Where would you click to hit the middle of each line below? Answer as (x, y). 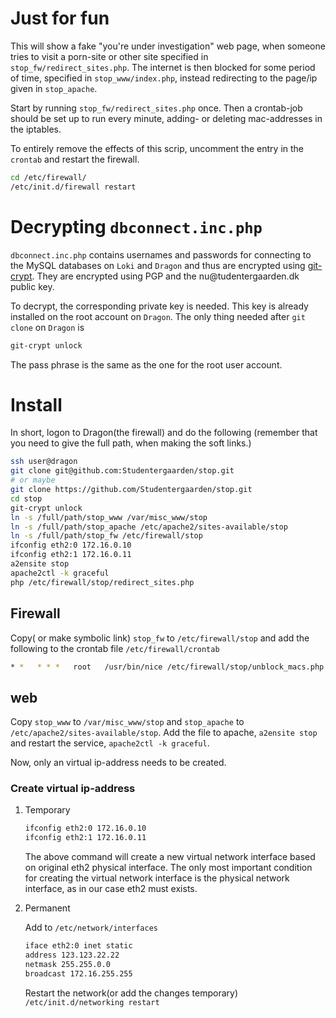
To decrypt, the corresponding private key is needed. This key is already (159, 306)
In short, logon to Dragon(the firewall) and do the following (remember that (164, 433)
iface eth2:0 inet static (78, 946)
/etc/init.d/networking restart (92, 1002)
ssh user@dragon (44, 462)
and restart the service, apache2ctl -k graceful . (110, 743)
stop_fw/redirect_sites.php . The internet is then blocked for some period (163, 67)
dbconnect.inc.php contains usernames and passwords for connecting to (161, 254)
